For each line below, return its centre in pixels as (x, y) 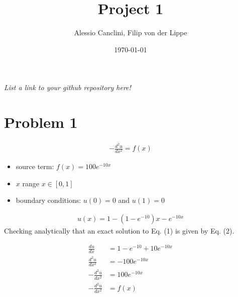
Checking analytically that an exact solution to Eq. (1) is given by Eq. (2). (119, 231)
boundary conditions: (48, 200)
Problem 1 (41, 122)
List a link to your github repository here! (68, 87)
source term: (35, 166)
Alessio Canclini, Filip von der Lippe (131, 32)
